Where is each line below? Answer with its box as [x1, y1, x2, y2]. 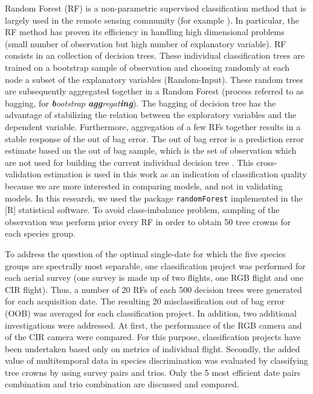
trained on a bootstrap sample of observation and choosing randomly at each [5, 61, 290, 73]
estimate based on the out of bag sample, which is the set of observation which [5, 144, 297, 157]
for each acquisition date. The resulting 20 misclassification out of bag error [5, 295, 285, 307]
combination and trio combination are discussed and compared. [5, 378, 239, 390]
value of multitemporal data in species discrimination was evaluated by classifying [5, 354, 308, 367]
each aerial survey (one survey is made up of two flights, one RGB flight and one [5, 271, 303, 284]
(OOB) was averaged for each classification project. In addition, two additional [5, 306, 297, 319]
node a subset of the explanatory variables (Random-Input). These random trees [5, 73, 303, 85]
